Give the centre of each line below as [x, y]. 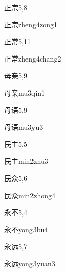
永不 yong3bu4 [26, 229]
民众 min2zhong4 [30, 195]
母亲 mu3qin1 [25, 92]
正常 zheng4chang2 [33, 58]
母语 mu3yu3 [24, 127]
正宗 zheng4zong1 [31, 24]
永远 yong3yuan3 [30, 263]
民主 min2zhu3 [26, 161]
